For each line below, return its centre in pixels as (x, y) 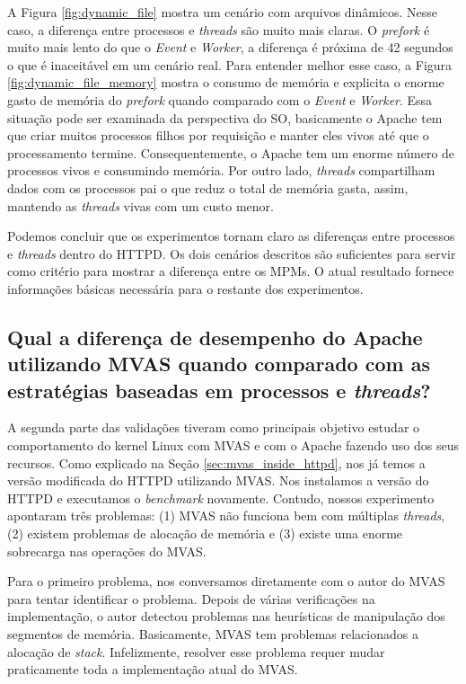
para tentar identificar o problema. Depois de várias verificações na (191, 598)
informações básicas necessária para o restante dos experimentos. (185, 288)
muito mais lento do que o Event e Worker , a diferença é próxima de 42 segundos (230, 47)
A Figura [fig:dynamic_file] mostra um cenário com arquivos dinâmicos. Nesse (223, 12)
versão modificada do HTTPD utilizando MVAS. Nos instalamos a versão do (218, 480)
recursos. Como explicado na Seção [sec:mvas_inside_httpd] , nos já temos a (216, 462)
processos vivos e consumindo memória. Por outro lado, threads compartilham (221, 170)
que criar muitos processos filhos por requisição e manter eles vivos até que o (218, 135)
